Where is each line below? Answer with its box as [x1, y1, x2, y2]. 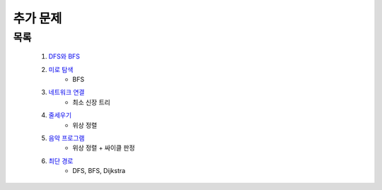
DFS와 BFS [48, 52, 81, 61]
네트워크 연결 [48, 88, 85, 97]
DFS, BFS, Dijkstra [72, 167, 126, 175]
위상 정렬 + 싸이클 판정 [72, 143, 135, 152]
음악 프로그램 [48, 133, 85, 142]
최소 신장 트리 [72, 97, 111, 106]
